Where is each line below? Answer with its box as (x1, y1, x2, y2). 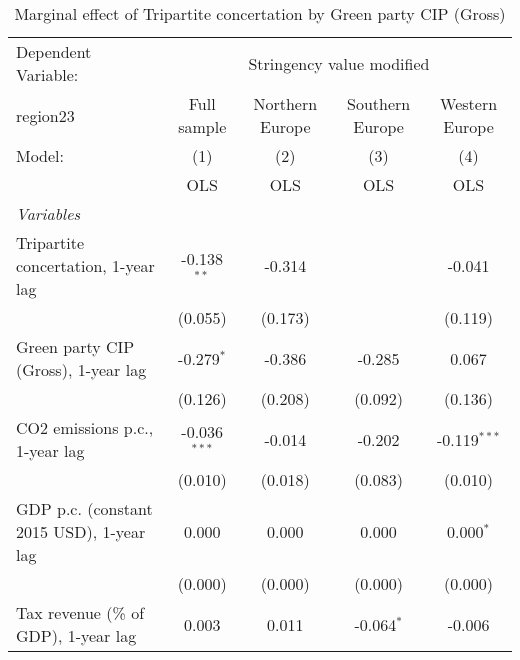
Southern (346, 92, 411, 115)
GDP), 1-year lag (16, 624, 137, 647)
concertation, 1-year (16, 254, 155, 277)
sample (178, 115, 227, 138)
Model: (16, 144, 65, 167)
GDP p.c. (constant (16, 497, 153, 520)
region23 (16, 103, 75, 127)
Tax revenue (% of (16, 601, 145, 624)
